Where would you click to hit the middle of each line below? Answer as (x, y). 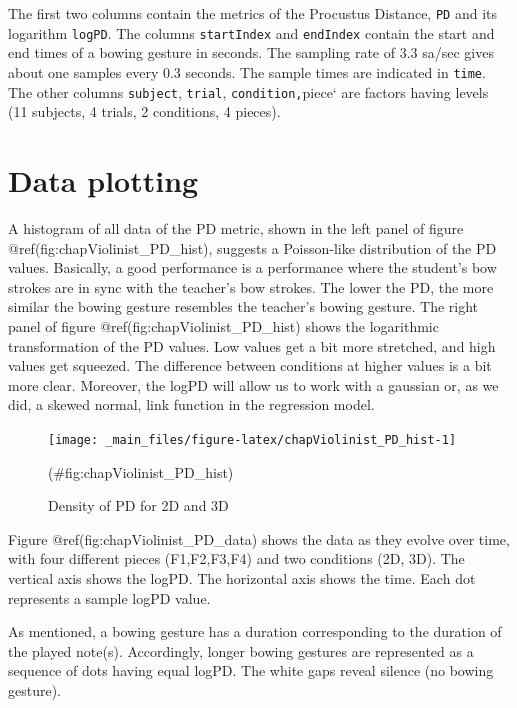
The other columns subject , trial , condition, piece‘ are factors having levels (248, 91)
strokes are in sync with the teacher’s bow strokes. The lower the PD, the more (251, 286)
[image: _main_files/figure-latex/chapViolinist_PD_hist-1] (252, 439)
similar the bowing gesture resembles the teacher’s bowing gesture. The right (243, 306)
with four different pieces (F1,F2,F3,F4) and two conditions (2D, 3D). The (236, 558)
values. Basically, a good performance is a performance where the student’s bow (252, 267)
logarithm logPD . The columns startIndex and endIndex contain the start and (251, 32)
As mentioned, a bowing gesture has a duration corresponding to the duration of (255, 631)
